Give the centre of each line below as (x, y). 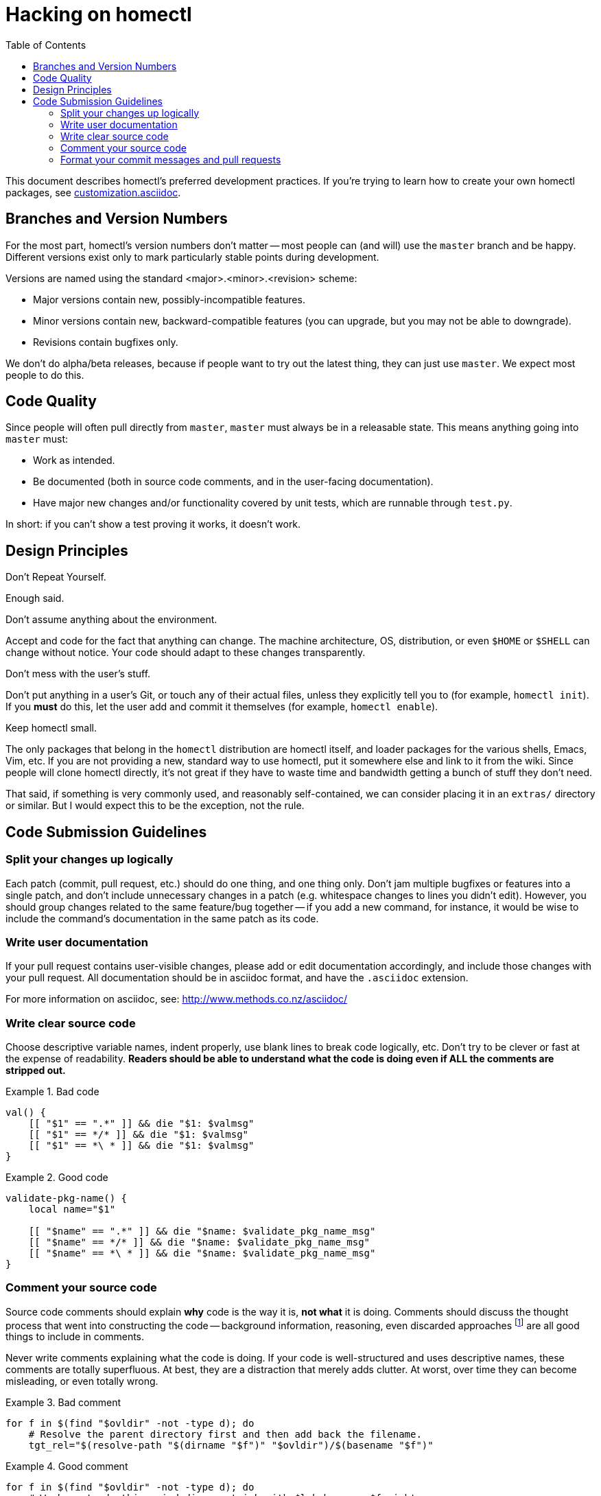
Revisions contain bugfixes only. (106, 342)
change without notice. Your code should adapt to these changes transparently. (186, 653)
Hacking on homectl (99, 14)
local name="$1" (72, 1209)
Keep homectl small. (51, 728)
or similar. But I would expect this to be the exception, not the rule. (155, 806)
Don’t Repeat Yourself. (56, 577)
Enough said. (35, 598)
